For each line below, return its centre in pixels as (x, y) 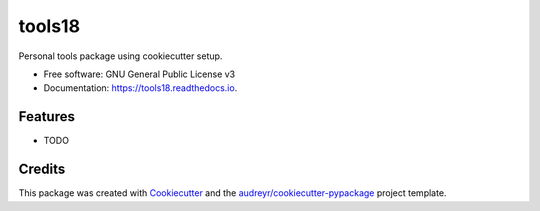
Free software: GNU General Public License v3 (139, 74)
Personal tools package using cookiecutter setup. (120, 56)
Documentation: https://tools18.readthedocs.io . (140, 88)
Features (46, 116)
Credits (42, 169)
